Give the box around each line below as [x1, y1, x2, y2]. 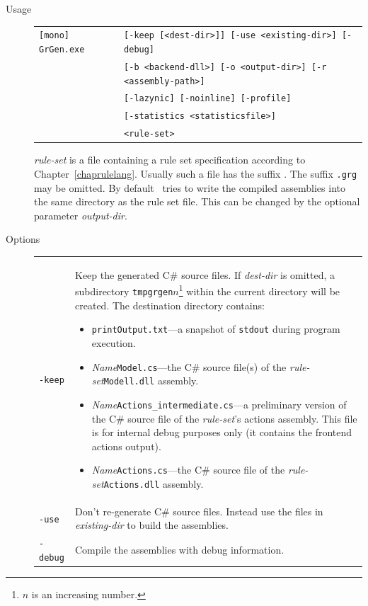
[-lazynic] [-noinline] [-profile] [124, 93, 292, 104]
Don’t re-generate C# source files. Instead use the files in [75, 503, 323, 518]
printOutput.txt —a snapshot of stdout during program [91, 321, 340, 336]
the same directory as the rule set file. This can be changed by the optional [34, 194, 360, 209]
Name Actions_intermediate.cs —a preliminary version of [91, 396, 347, 411]
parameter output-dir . [34, 207, 127, 222]
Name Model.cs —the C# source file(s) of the [91, 359, 287, 374]
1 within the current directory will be [178, 282, 340, 299]
